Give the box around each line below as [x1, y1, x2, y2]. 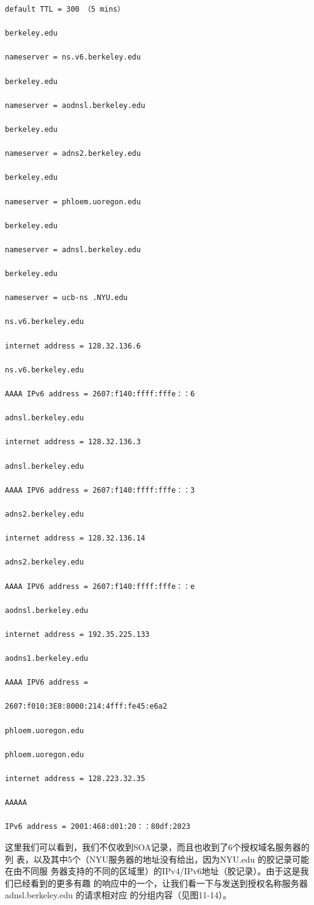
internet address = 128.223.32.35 [5, 774, 146, 783]
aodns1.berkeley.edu [5, 654, 89, 663]
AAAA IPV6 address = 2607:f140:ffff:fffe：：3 [5, 485, 195, 495]
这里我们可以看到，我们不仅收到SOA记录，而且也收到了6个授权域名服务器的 [5, 840, 310, 853]
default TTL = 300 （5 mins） [5, 5, 125, 13]
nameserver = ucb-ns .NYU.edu [5, 293, 128, 302]
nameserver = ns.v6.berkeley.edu [5, 53, 141, 62]
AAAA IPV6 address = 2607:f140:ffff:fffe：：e [5, 582, 195, 591]
